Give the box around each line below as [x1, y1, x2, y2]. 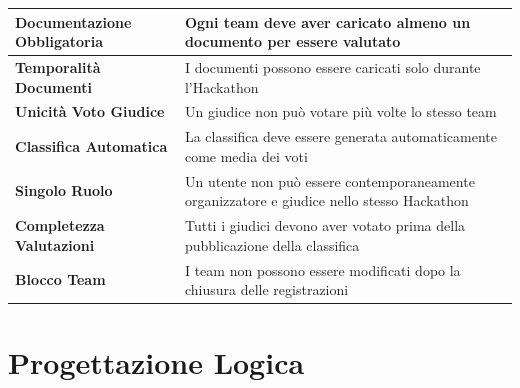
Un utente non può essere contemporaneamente [184, 170, 475, 191]
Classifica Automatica [15, 136, 168, 157]
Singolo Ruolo [15, 180, 113, 201]
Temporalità [15, 56, 101, 77]
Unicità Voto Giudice [15, 101, 165, 122]
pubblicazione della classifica [184, 234, 360, 255]
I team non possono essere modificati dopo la [184, 259, 461, 280]
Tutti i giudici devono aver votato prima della [184, 215, 466, 236]
